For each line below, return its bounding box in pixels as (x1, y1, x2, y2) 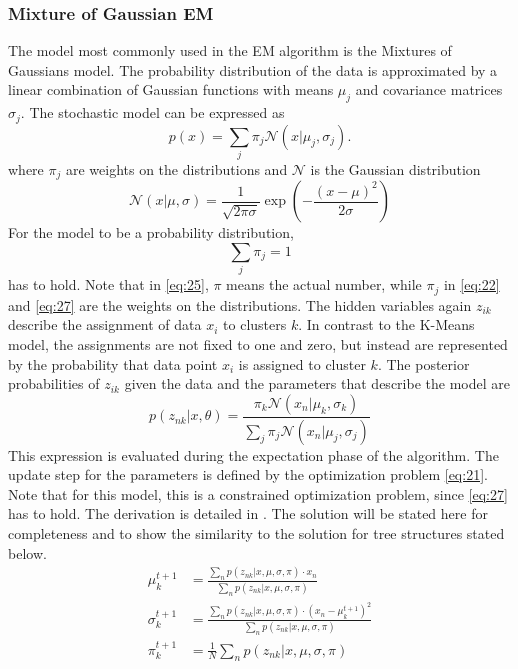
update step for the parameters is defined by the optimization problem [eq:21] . (8, 464, 488, 485)
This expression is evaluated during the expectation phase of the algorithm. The (8, 444, 499, 465)
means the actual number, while (226, 274, 422, 295)
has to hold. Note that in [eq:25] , (8, 274, 209, 295)
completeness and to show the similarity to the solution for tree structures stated (8, 523, 505, 544)
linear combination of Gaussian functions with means (8, 79, 334, 100)
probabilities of (8, 373, 100, 394)
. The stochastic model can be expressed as (20, 102, 285, 123)
